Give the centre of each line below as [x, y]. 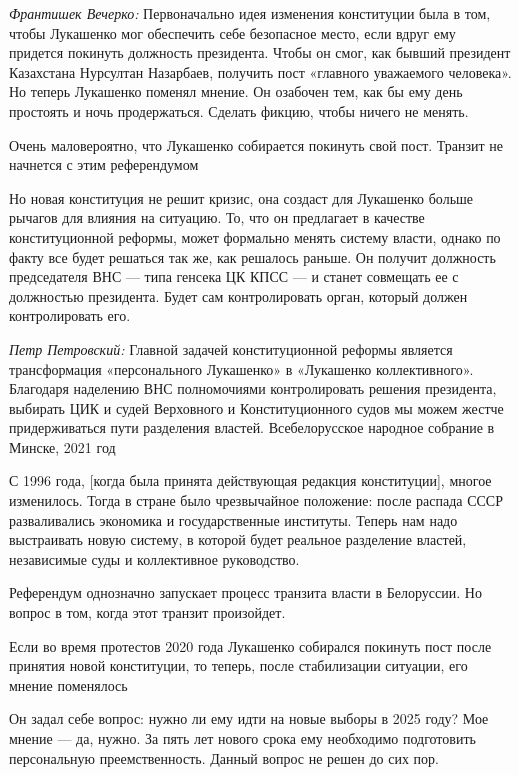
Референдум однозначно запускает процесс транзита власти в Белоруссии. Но [245, 592]
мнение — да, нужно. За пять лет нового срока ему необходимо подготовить [242, 738]
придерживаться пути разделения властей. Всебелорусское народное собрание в [252, 427]
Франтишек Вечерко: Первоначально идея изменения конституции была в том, [250, 13]
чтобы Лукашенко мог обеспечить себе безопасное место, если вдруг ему [232, 32]
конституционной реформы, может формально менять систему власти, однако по [255, 236]
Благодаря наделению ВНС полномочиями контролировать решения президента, [253, 388]
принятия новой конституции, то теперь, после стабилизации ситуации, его [238, 665]
